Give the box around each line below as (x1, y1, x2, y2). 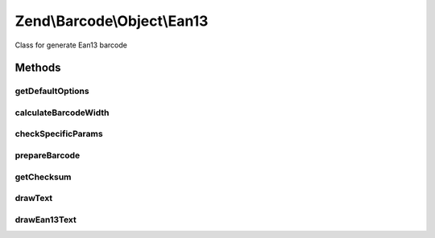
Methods (14, 61, 61, 75)
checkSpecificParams (14, 129, 104, 140)
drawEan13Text (14, 214, 77, 225)
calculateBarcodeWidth (14, 107, 110, 118)
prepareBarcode (14, 150, 81, 161)
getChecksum (14, 171, 72, 183)
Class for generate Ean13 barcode (14, 40, 128, 50)
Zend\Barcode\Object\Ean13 (14, 12, 209, 30)
